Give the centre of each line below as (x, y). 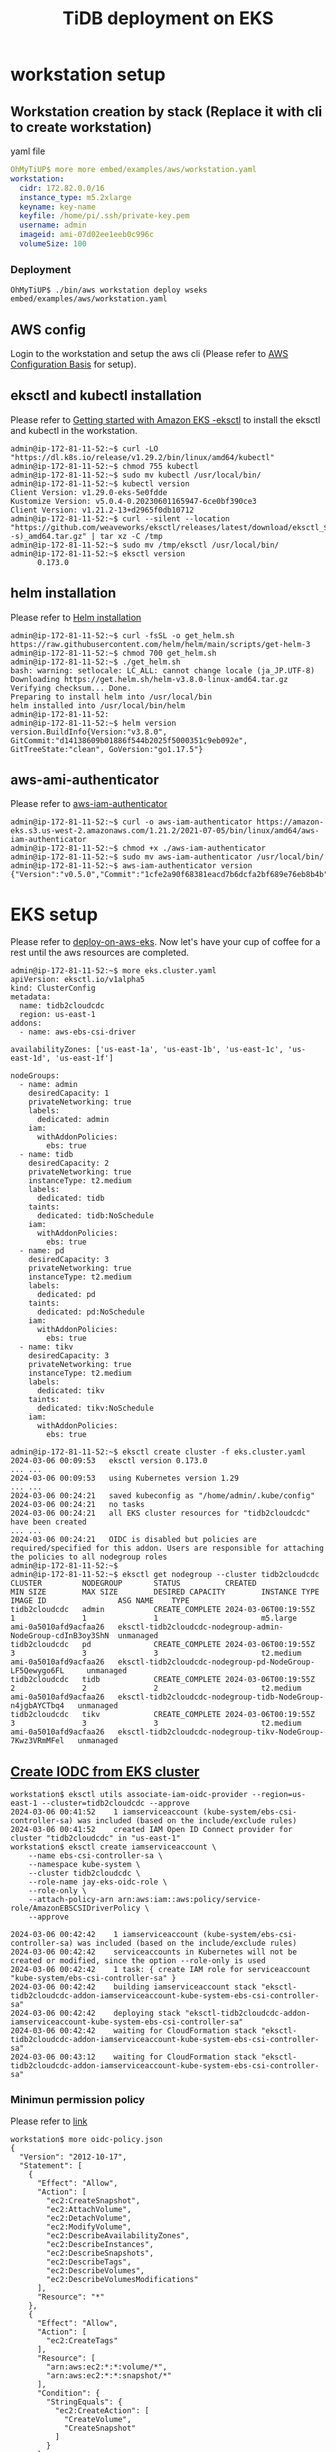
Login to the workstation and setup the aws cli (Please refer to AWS (149, 353)
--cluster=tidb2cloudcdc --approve (115, 1803)
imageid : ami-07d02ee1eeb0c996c (87, 235)
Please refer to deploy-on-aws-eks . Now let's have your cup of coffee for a (165, 942)
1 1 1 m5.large (154, 1618)
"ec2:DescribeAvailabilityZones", (118, 2236)
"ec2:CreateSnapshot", (93, 2201)
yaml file (28, 151)
